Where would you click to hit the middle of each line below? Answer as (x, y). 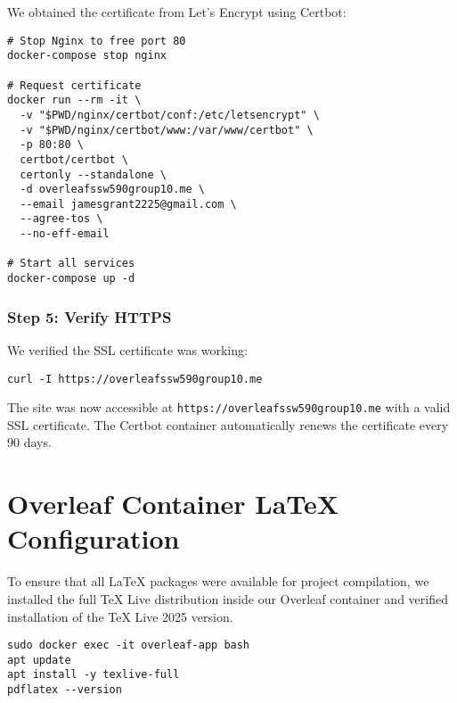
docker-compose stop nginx (87, 56)
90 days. (29, 442)
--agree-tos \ (61, 219)
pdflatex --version (65, 690)
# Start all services (71, 264)
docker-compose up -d (71, 279)
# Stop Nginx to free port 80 (97, 41)
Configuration (94, 538)
